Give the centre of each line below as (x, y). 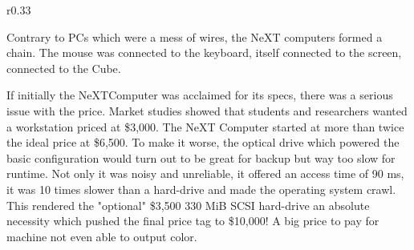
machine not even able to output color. (102, 236)
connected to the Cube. (64, 68)
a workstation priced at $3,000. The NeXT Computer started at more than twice (205, 126)
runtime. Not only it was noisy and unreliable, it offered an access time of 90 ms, (205, 173)
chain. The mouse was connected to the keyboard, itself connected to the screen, (204, 52)
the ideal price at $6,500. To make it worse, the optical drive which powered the (203, 142)
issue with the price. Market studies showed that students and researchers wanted (207, 110)
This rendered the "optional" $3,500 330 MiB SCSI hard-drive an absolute (188, 205)
